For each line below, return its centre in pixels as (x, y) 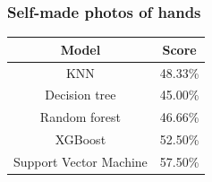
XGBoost (81, 139)
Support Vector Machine (81, 161)
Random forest (80, 117)
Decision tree (81, 95)
